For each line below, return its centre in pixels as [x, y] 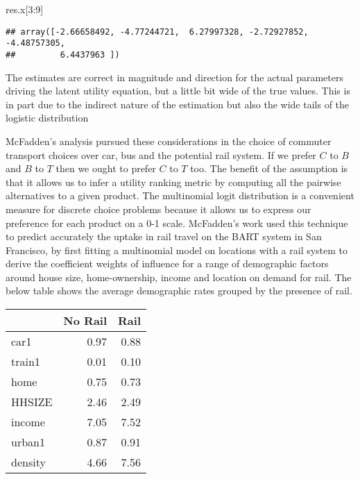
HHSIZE [32, 402]
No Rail [85, 321]
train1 [26, 362]
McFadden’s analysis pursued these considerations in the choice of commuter [169, 141]
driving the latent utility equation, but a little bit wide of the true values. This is [178, 91]
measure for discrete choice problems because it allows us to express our [158, 209]
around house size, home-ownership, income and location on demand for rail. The [179, 277]
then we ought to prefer [106, 168]
